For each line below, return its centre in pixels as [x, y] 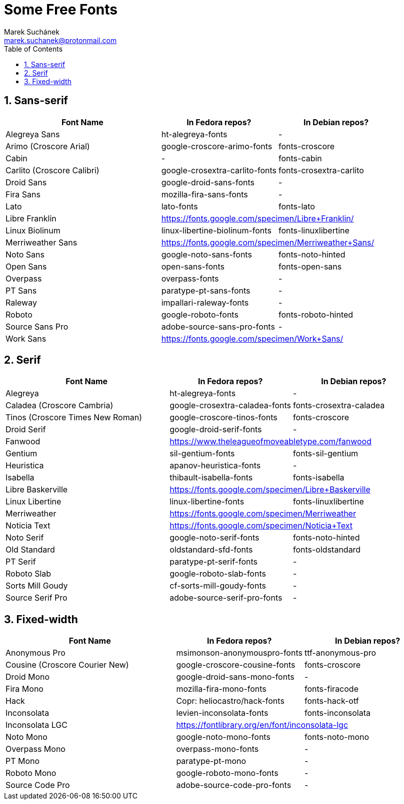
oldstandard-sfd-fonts [211, 550]
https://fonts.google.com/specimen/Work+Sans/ [252, 338]
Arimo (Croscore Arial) [48, 146]
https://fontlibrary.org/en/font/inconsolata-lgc [262, 725]
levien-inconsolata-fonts [222, 713]
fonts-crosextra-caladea [339, 406]
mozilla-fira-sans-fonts [204, 194]
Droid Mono [28, 677]
